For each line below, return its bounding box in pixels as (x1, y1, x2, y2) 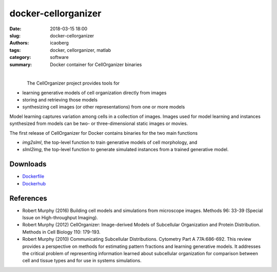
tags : (9, 47, 21, 53)
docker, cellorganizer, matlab (50, 47, 111, 53)
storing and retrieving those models (22, 97, 97, 103)
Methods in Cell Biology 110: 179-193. (22, 228, 101, 235)
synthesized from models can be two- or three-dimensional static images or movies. (9, 120, 188, 127)
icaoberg (50, 40, 69, 46)
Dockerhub (22, 180, 46, 186)
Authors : (9, 40, 29, 46)
